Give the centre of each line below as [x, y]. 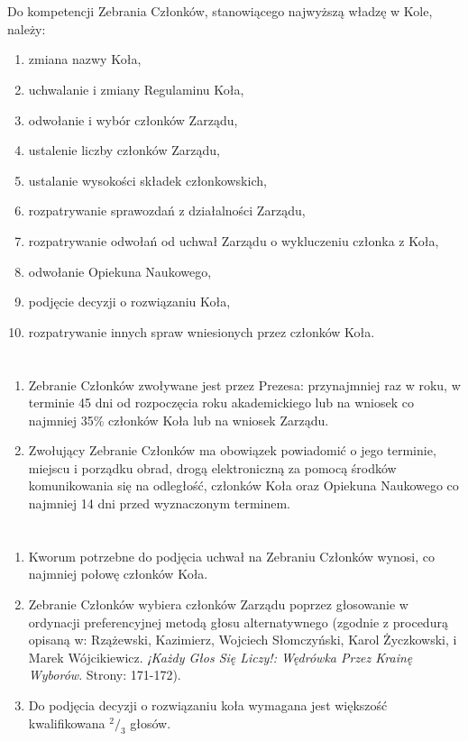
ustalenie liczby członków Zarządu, [124, 150]
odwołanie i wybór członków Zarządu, [133, 119]
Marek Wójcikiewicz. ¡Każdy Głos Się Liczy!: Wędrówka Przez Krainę [220, 657]
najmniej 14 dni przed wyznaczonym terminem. [159, 503]
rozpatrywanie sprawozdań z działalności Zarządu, [167, 210]
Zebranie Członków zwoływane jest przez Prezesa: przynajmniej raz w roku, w [244, 384]
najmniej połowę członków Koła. [118, 574]
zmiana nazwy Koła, [85, 59]
